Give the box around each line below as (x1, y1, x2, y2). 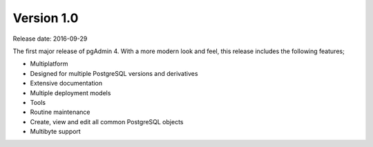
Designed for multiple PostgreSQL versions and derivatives (30, 69, 198, 77)
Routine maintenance (30, 108, 90, 117)
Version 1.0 (12, 10, 79, 26)
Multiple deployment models (30, 88, 111, 97)
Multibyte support (30, 128, 81, 136)
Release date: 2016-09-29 (12, 35, 88, 43)
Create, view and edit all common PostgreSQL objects (30, 117, 184, 126)
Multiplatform (30, 59, 68, 68)
